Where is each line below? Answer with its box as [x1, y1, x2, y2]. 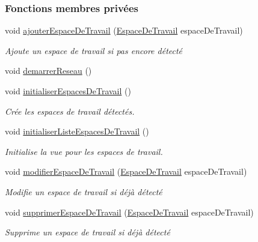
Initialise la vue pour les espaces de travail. [5, 145, 163, 157]
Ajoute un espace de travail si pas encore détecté [5, 44, 183, 56]
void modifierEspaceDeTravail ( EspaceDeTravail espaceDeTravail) [5, 165, 247, 178]
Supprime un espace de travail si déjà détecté [5, 226, 170, 238]
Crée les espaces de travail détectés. [5, 104, 135, 117]
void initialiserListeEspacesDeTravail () [5, 125, 149, 138]
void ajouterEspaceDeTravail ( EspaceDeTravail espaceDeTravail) [5, 24, 243, 37]
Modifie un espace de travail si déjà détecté [5, 185, 162, 198]
